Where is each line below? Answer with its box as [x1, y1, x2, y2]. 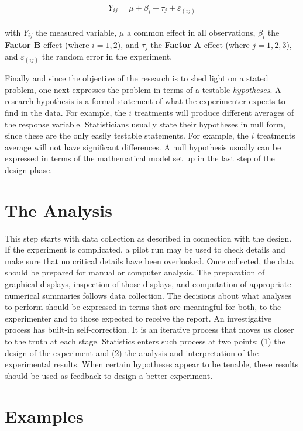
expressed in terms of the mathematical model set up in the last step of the [5, 152, 275, 164]
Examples [5, 404, 84, 427]
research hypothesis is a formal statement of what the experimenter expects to [5, 95, 285, 107]
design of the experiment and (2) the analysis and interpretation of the [5, 346, 259, 358]
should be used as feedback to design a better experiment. [5, 369, 213, 381]
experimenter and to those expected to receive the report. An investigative [5, 312, 272, 324]
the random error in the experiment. [42, 50, 173, 63]
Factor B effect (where [5, 38, 89, 50]
